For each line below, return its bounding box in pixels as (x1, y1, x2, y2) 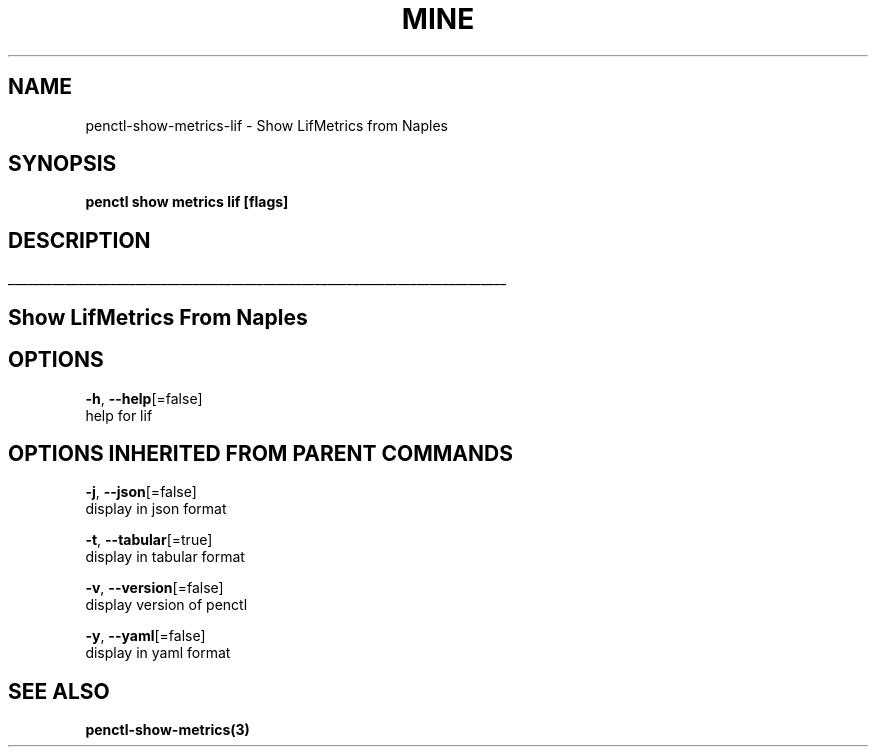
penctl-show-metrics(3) (85, 721, 250, 739)
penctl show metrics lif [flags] (85, 193, 289, 211)
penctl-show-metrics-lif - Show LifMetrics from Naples (85, 116, 448, 134)
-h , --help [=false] (85, 389, 203, 407)
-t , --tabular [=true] (85, 531, 213, 549)
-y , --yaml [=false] (85, 627, 206, 645)
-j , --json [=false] (85, 483, 197, 501)
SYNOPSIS (8, 151, 117, 177)
